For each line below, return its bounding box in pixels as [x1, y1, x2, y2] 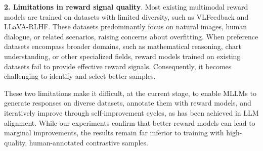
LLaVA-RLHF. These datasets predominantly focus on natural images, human [4, 21, 247, 32]
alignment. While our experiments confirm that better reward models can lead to [4, 117, 255, 128]
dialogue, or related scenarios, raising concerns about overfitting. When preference [4, 31, 258, 41]
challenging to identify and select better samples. [4, 71, 156, 81]
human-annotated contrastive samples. [29, 137, 148, 147]
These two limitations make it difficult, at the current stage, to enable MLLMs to [4, 87, 256, 98]
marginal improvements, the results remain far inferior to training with [4, 127, 224, 138]
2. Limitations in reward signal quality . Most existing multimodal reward [4, 2, 248, 12]
